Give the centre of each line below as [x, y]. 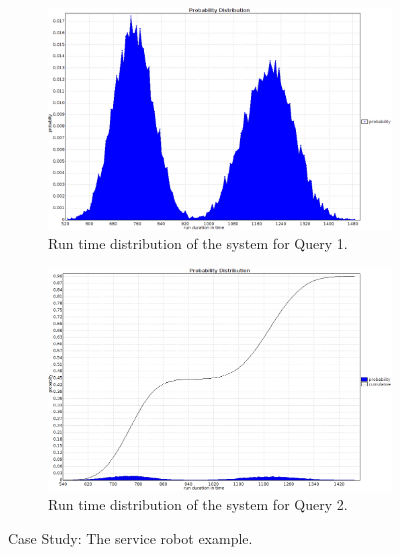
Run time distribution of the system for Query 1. [198, 243]
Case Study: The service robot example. [130, 537]
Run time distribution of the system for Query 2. [198, 504]
